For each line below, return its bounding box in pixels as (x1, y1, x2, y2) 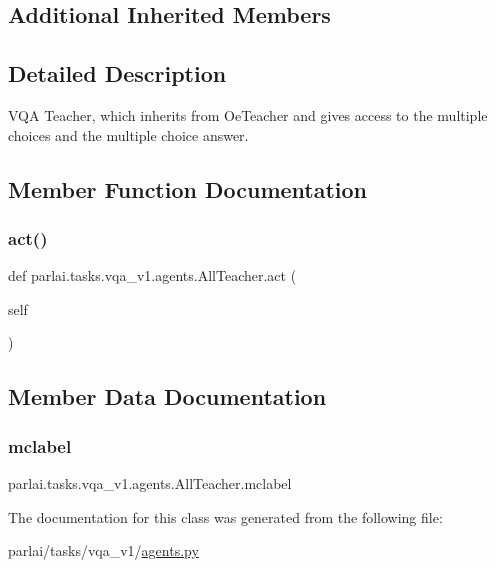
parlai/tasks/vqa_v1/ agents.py (8, 540, 199, 561)
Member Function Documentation (8, 173, 368, 204)
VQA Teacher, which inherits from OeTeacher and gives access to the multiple (8, 104, 488, 125)
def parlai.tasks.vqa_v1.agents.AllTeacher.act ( (8, 265, 297, 286)
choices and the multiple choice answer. (8, 124, 249, 145)
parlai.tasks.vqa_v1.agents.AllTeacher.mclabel (8, 472, 292, 493)
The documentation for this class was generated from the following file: (8, 506, 443, 527)
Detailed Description (8, 58, 227, 89)
